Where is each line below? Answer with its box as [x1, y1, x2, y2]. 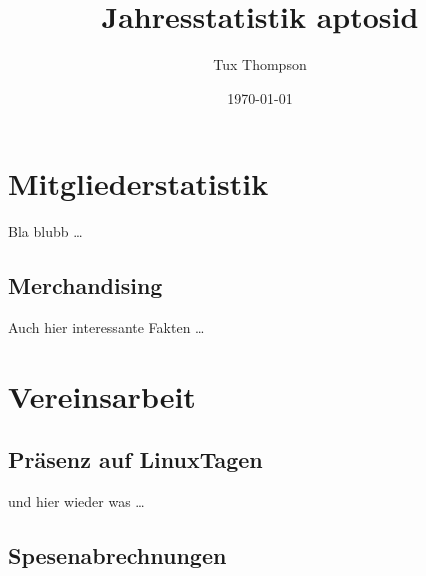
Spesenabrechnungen [8, 540, 227, 571]
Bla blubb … [8, 221, 83, 242]
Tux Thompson [213, 54, 307, 75]
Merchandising [8, 270, 163, 301]
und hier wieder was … [8, 491, 145, 512]
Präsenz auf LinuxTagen [8, 444, 263, 475]
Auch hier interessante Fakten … [8, 317, 205, 338]
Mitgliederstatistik [8, 163, 269, 204]
